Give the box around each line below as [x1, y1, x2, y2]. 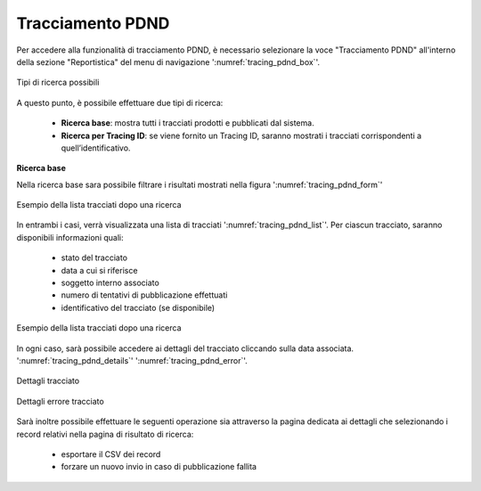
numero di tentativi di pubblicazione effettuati [61, 290, 228, 300]
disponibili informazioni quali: [16, 232, 124, 242]
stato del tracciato [61, 252, 128, 263]
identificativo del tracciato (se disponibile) [61, 302, 216, 313]
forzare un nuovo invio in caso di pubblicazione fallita [61, 462, 257, 472]
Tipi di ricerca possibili [16, 77, 100, 88]
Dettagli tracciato [16, 375, 80, 387]
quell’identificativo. [61, 143, 131, 153]
